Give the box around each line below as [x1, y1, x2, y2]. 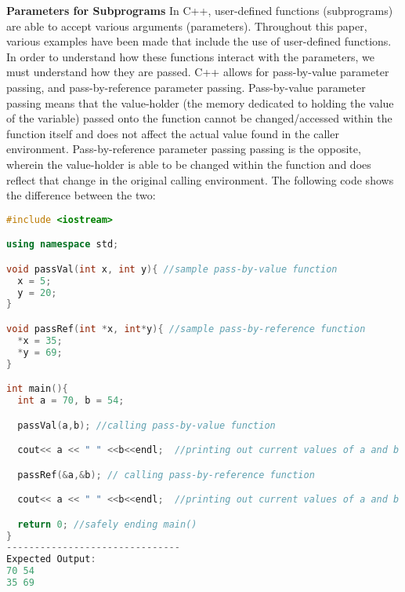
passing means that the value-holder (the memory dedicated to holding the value [6, 94, 394, 111]
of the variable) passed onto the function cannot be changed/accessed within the [6, 110, 392, 126]
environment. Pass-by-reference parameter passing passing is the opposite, [6, 141, 361, 157]
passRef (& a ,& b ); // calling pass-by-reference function [17, 469, 315, 481]
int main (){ [6, 383, 68, 395]
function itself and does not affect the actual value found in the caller [6, 125, 339, 141]
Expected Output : [6, 554, 96, 565]
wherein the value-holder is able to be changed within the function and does [6, 155, 371, 172]
